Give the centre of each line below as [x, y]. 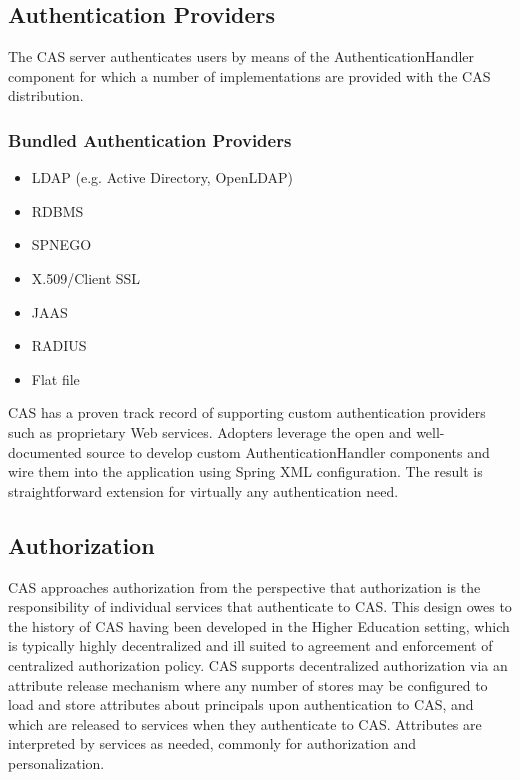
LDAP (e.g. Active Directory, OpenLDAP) [162, 177]
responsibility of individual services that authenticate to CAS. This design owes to [260, 606]
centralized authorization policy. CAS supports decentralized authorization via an [258, 664]
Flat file [55, 378]
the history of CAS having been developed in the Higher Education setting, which [259, 625]
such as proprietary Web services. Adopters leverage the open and [210, 431]
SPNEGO [61, 244]
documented [45, 451]
